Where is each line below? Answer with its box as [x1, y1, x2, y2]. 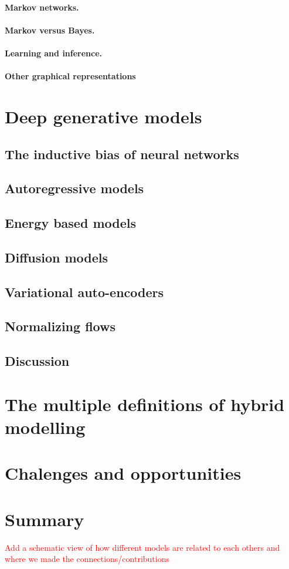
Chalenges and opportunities [5, 461, 242, 485]
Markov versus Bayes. [5, 23, 95, 36]
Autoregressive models [5, 179, 144, 197]
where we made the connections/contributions [5, 553, 169, 565]
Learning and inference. [5, 46, 103, 59]
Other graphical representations [5, 70, 136, 82]
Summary [5, 507, 84, 531]
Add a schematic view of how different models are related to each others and [5, 541, 280, 553]
